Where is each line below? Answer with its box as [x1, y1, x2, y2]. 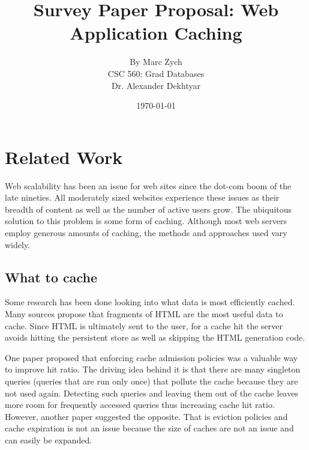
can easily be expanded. [5, 433, 92, 446]
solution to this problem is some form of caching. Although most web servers [5, 214, 287, 227]
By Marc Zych [130, 55, 182, 68]
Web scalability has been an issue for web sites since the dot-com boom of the [5, 179, 292, 192]
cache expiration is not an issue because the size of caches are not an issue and [5, 422, 294, 434]
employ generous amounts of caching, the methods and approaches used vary [5, 227, 287, 239]
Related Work [5, 144, 123, 169]
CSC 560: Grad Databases [107, 67, 205, 79]
